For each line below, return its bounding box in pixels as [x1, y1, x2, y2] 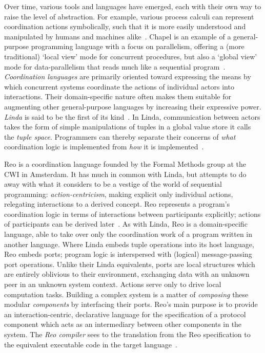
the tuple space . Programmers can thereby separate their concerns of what [4, 131, 236, 142]
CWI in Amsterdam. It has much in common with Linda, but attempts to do [4, 168, 247, 179]
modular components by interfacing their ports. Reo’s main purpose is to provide [4, 299, 258, 310]
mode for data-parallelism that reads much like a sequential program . [4, 61, 226, 72]
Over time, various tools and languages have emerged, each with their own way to [4, 1, 261, 11]
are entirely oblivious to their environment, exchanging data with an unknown [4, 269, 250, 279]
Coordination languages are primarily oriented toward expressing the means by [4, 71, 251, 82]
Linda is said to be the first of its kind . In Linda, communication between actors [4, 111, 260, 122]
